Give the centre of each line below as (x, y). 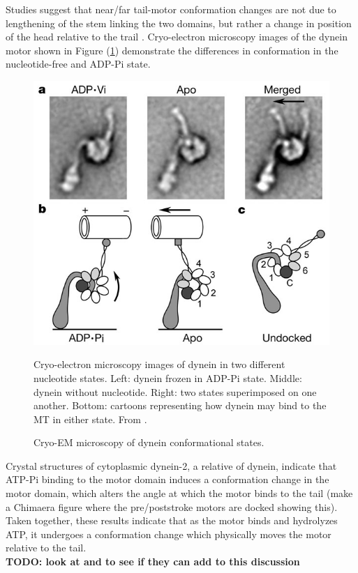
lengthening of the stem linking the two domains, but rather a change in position (179, 23)
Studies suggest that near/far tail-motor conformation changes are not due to (171, 9)
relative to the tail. (46, 548)
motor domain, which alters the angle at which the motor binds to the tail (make (179, 493)
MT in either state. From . (90, 419)
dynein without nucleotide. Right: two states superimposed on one (175, 391)
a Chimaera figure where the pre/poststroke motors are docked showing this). (172, 506)
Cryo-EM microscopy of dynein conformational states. (149, 442)
